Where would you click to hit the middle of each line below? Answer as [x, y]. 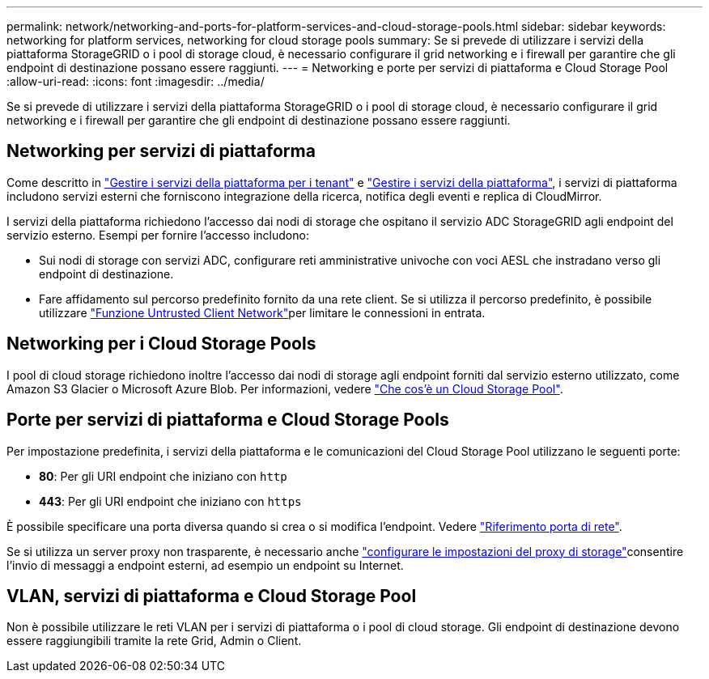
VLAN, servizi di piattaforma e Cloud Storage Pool [212, 596]
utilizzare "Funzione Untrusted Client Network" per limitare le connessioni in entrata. [262, 312]
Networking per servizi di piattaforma [161, 151]
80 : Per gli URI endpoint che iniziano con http [163, 476]
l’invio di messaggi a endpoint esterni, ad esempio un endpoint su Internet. [205, 565]
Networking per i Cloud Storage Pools [161, 344]
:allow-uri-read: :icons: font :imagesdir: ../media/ [136, 81]
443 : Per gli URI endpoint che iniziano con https [170, 501]
